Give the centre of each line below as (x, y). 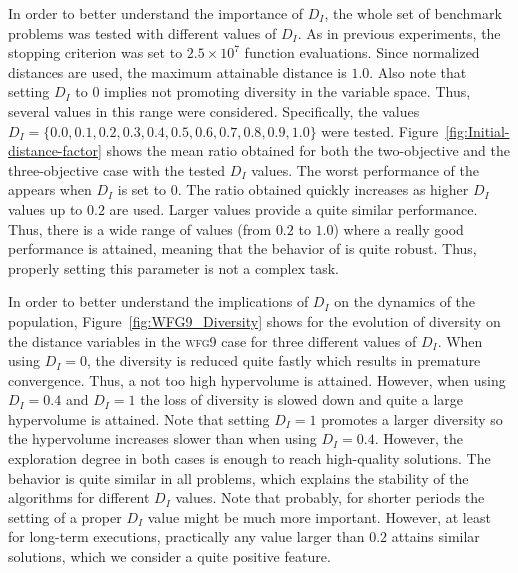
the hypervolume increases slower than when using (162, 438)
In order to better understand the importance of (156, 13)
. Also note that (418, 71)
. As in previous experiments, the (399, 32)
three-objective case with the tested (117, 169)
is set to (142, 189)
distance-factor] (55, 150)
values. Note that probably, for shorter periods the (330, 497)
